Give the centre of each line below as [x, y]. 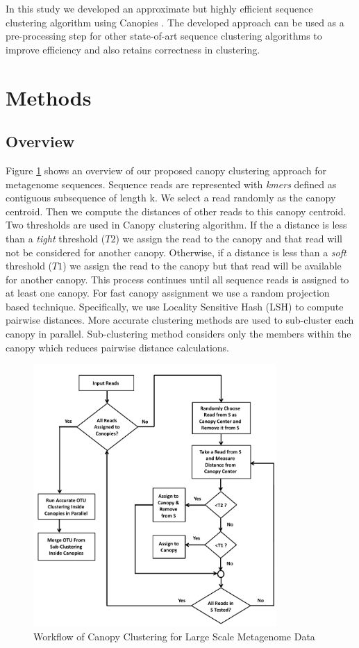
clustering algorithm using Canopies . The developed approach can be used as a [175, 22]
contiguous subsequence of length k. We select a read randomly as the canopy [171, 198]
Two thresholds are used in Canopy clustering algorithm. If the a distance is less [176, 225]
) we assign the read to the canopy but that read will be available [202, 266]
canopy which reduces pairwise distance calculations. [117, 347]
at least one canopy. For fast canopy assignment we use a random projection [168, 293]
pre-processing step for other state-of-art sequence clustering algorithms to [164, 36]
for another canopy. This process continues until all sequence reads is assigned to [177, 279]
